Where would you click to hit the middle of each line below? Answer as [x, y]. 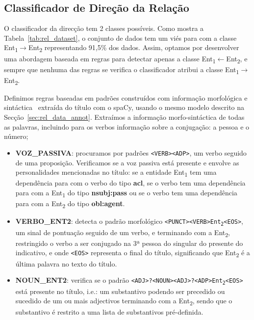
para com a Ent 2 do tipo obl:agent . [70, 204]
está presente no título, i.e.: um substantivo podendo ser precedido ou [120, 291]
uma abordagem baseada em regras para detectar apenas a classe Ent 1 [110, 59]
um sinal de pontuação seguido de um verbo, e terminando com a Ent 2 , [123, 233]
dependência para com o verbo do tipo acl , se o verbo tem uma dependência [130, 183]
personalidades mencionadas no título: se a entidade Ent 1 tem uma [116, 173]
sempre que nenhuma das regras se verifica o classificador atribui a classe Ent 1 [122, 70]
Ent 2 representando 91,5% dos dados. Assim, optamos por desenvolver [134, 48]
